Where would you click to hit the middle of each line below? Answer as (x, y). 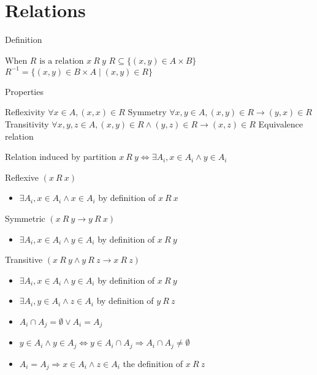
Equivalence (281, 124)
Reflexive (22, 177)
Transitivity (27, 124)
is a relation (62, 61)
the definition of (153, 363)
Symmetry (147, 112)
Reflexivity (25, 112)
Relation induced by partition (61, 157)
